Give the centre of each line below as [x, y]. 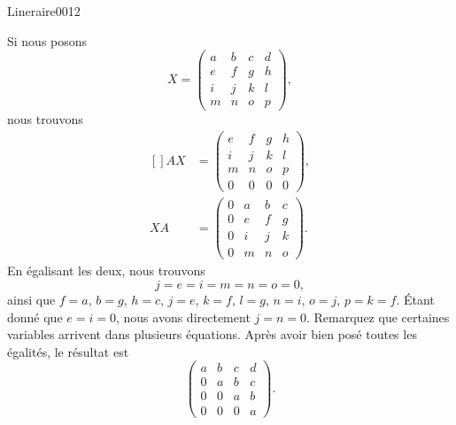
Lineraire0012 [44, 11]
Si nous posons [47, 40]
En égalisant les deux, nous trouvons [106, 270]
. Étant [415, 299]
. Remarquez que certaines [378, 317]
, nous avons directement [183, 317]
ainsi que [31, 299]
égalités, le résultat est [68, 351]
